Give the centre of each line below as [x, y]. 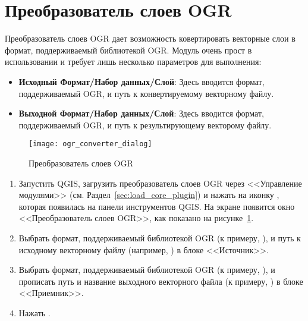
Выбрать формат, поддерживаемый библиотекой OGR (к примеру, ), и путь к [160, 237]
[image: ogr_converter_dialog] [90, 144]
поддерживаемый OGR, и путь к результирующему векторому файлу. [145, 125]
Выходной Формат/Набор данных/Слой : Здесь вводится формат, [141, 113]
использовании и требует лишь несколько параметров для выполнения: [133, 62]
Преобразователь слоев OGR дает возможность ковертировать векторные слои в [150, 38]
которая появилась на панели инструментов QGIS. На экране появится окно [157, 206]
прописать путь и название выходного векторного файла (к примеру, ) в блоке [161, 281]
